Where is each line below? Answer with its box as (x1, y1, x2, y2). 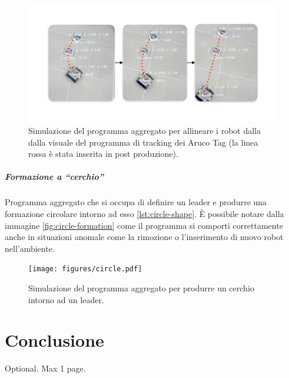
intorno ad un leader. (28, 293, 104, 305)
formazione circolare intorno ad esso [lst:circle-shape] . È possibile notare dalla (5, 208, 284, 220)
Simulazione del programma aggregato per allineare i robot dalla (28, 124, 261, 137)
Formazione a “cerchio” (5, 170, 104, 183)
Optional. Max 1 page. (5, 362, 86, 374)
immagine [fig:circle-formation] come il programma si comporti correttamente (5, 219, 283, 231)
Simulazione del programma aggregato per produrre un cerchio (28, 282, 254, 294)
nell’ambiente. (5, 242, 55, 254)
